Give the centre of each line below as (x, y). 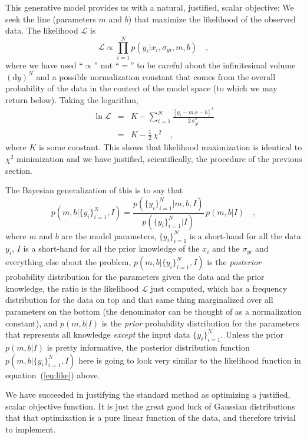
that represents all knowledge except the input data (98, 334)
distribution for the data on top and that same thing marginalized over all (139, 300)
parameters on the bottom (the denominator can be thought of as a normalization (153, 311)
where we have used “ (44, 65)
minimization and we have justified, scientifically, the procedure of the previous (159, 159)
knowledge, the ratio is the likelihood (72, 288)
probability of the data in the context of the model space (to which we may (141, 88)
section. (19, 170)
